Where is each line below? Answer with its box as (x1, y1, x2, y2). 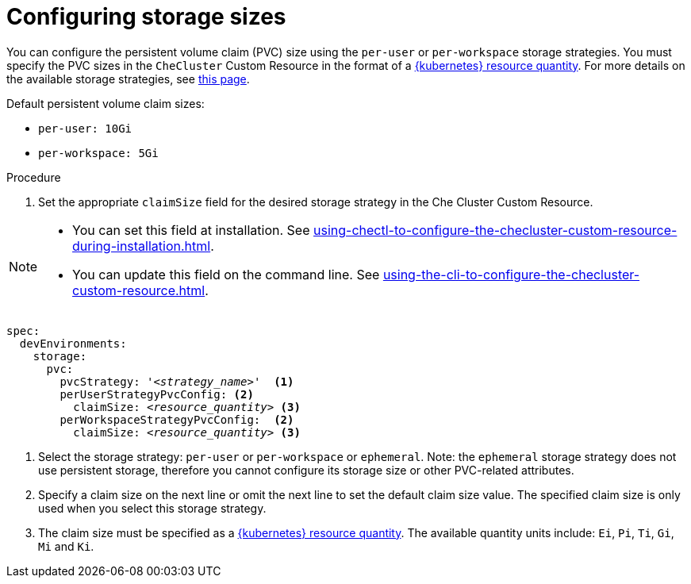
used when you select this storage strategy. (38, 501, 267, 515)
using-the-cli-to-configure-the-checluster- (382, 266, 640, 282)
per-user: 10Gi (38, 121, 132, 135)
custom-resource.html (72, 282, 205, 298)
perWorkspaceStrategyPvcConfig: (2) (60, 413, 294, 426)
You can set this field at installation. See (72, 221, 310, 238)
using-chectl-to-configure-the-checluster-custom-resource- (313, 221, 678, 238)
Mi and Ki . (38, 539, 94, 553)
